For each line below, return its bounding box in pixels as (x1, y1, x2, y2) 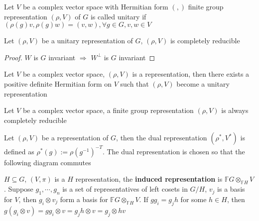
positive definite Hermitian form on (4, 78, 112, 89)
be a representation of (41, 132, 109, 143)
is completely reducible (170, 35, 240, 46)
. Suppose (4, 184, 33, 194)
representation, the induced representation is (75, 174, 223, 184)
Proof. (4, 52, 22, 62)
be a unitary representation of (41, 35, 133, 46)
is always (221, 105, 249, 115)
